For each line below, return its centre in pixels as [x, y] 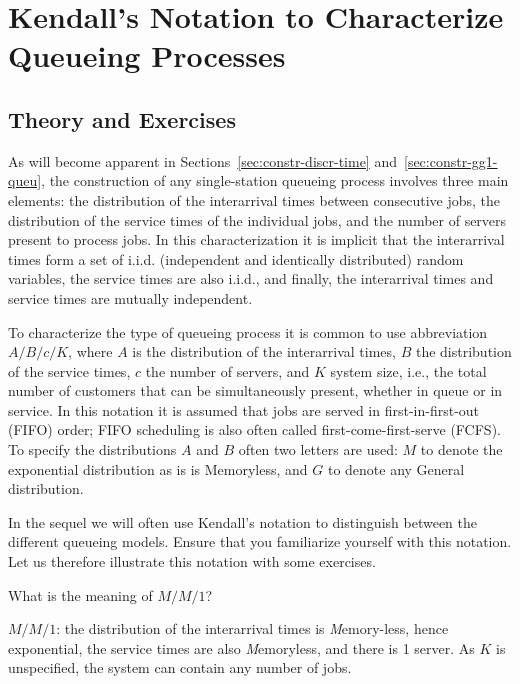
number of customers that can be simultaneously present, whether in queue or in [255, 390]
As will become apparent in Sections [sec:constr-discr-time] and [202, 160]
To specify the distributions [92, 449]
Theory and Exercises [122, 118]
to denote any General [396, 468]
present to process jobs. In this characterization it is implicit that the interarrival [256, 239]
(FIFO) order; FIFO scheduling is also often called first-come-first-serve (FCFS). [254, 429]
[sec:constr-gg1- [451, 160]
